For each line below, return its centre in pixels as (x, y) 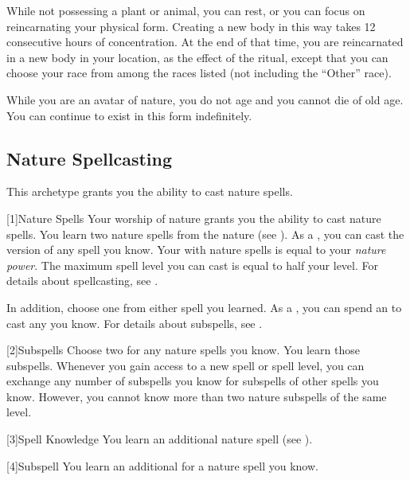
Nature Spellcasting (90, 158)
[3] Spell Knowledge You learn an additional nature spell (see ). (160, 439)
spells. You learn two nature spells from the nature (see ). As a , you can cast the (205, 234)
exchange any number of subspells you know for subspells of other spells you (193, 381)
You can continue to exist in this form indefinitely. (129, 115)
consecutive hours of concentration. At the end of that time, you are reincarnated (205, 42)
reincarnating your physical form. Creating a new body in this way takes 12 (191, 26)
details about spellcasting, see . (82, 281)
